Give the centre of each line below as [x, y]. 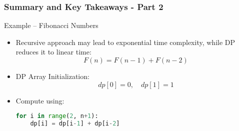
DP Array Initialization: [52, 76]
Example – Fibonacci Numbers [51, 25]
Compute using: [40, 100]
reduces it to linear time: [53, 52]
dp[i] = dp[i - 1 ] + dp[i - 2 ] [75, 124]
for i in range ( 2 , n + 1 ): [57, 116]
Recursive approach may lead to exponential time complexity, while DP [125, 42]
